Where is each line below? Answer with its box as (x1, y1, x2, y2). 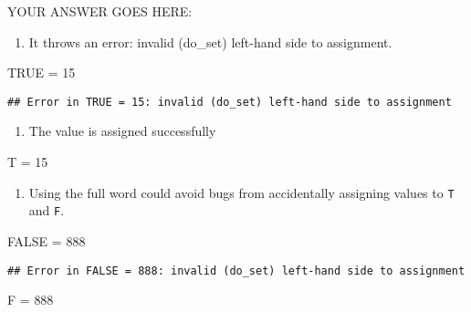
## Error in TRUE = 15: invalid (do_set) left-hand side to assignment (7, 95, 452, 109)
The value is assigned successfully (28, 121, 216, 140)
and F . (28, 201, 65, 220)
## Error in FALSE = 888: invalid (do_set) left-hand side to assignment (7, 264, 466, 277)
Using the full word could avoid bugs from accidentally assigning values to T (28, 182, 455, 202)
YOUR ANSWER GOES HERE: (7, 2, 193, 20)
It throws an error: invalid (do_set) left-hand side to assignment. (28, 32, 392, 51)
